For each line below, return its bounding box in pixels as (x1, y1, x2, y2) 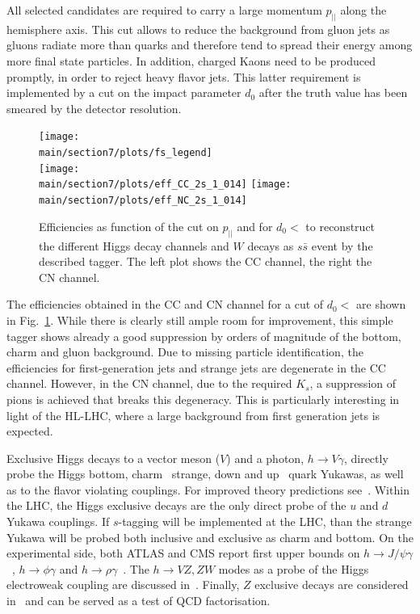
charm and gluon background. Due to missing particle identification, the (6, 343, 363, 360)
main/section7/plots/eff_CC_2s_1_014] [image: (39, 179, 292, 191)
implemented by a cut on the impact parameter (6, 84, 241, 101)
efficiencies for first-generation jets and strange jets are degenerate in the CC (6, 359, 386, 376)
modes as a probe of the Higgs (218, 560, 369, 577)
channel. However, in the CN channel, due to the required (6, 375, 292, 392)
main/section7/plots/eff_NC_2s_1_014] (39, 195, 247, 207)
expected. (6, 423, 53, 439)
